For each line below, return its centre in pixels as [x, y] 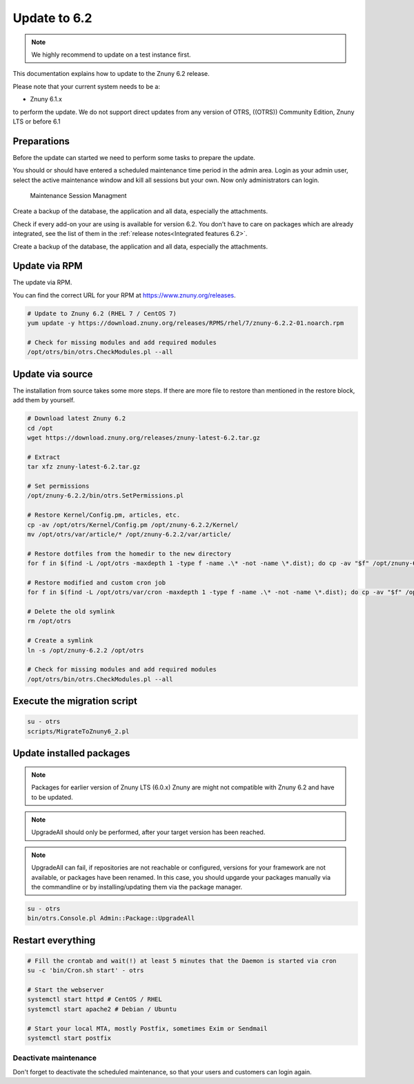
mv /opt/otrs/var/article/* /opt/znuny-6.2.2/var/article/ [129, 534]
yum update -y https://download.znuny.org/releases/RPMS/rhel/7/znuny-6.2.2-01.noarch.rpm [186, 323]
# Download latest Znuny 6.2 [77, 418]
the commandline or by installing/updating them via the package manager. [137, 887]
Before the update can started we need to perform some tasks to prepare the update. [134, 157]
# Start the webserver [66, 990]
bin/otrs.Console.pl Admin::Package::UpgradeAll [111, 918]
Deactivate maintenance [55, 1058]
